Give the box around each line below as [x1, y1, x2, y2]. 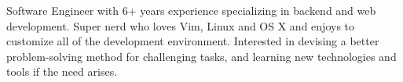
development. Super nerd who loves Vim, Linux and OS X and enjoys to [6, 17, 355, 34]
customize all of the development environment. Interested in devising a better [6, 33, 379, 49]
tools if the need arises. [6, 63, 118, 80]
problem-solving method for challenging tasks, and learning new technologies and [6, 48, 397, 64]
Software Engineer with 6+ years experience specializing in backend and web [6, 2, 376, 18]
